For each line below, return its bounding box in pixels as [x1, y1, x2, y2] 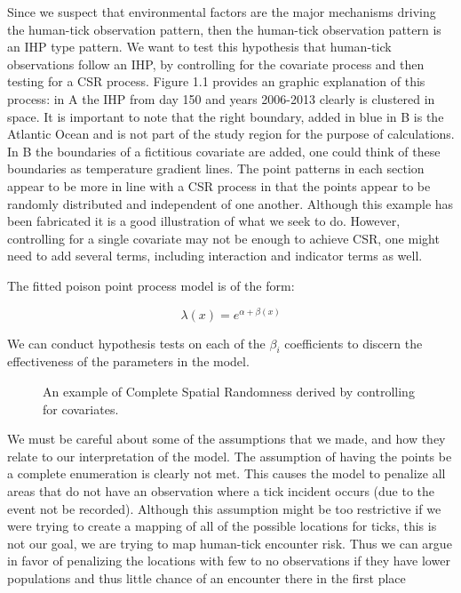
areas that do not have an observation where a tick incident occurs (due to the [7, 481, 435, 500]
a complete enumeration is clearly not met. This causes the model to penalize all [7, 464, 446, 483]
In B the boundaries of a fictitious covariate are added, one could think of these [7, 141, 441, 160]
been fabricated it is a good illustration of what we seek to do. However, [7, 212, 401, 230]
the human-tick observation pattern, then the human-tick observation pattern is [7, 20, 441, 38]
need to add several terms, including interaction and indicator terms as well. [7, 246, 423, 265]
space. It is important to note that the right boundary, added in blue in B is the [7, 107, 444, 125]
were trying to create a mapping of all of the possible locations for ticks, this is [7, 517, 437, 535]
